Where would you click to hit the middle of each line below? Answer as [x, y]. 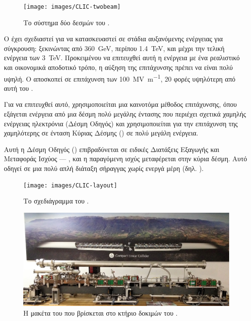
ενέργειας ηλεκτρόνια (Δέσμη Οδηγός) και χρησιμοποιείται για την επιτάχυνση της [121, 123]
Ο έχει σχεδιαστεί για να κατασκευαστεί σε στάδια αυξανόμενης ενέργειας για [113, 39]
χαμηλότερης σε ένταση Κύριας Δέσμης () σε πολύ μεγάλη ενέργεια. [101, 133]
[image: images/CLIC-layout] [70, 185]
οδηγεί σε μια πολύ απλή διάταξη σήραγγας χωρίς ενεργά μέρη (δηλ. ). [104, 168]
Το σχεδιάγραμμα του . [56, 201]
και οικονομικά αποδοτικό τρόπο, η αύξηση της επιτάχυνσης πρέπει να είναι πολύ [118, 67]
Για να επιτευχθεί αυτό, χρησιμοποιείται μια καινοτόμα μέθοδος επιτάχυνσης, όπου [120, 104]
